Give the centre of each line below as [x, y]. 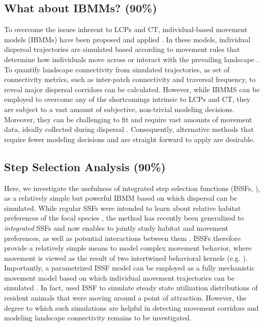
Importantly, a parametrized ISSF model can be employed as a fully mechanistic [129, 268]
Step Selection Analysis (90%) [85, 166]
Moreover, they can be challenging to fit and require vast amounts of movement [128, 119]
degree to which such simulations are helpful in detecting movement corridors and [131, 307]
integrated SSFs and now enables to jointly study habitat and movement [116, 227]
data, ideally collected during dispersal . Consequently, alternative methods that [129, 129]
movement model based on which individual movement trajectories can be [119, 277]
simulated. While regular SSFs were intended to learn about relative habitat [123, 208]
